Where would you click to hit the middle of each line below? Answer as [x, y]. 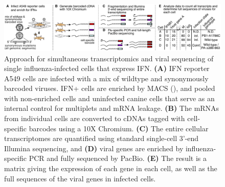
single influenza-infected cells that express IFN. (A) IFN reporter [107, 68]
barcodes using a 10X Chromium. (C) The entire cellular [119, 128]
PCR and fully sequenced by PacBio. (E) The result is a [118, 158]
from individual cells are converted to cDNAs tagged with [95, 118]
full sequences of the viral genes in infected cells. [80, 178]
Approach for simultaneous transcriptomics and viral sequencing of [109, 58]
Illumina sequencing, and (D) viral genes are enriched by [94, 148]
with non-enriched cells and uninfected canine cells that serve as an [109, 98]
